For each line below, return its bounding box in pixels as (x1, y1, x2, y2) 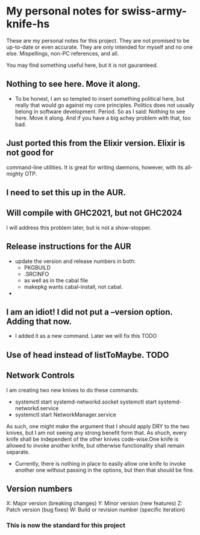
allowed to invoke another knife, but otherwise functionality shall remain (6, 442, 185, 449)
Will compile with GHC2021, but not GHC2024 (6, 208, 183, 218)
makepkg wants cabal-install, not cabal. (23, 283, 123, 290)
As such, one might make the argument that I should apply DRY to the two (6, 422, 190, 429)
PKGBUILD (23, 264, 51, 271)
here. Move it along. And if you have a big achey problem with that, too (14, 114, 191, 121)
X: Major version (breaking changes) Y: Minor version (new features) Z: (6, 499, 183, 507)
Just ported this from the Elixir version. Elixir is (6, 138, 186, 148)
